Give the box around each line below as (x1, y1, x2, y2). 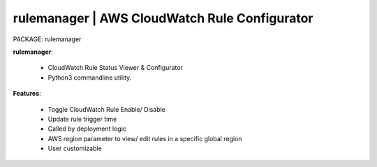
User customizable (47, 144, 103, 153)
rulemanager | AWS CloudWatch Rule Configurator (13, 10, 313, 26)
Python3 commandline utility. (47, 73, 132, 82)
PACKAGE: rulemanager (13, 35, 82, 43)
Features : (13, 89, 41, 98)
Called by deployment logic (47, 124, 127, 133)
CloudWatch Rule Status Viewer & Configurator (47, 64, 183, 72)
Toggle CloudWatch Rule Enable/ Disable (47, 105, 165, 113)
